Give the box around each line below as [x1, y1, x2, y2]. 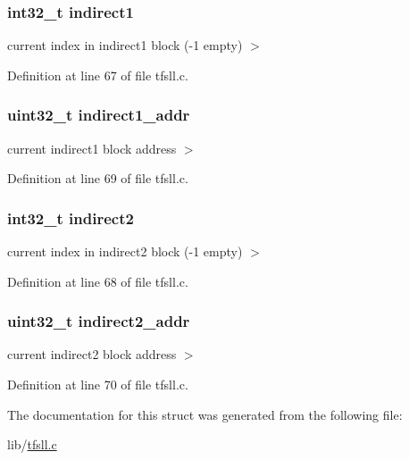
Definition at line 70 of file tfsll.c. [7, 375, 188, 394]
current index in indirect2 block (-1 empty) [7, 242, 243, 261]
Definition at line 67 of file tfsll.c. [7, 65, 188, 84]
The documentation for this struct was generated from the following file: [7, 405, 403, 423]
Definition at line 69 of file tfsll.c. [7, 169, 188, 188]
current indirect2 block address [7, 345, 177, 364]
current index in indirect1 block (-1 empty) [7, 36, 243, 54]
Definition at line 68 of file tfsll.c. [7, 272, 188, 290]
